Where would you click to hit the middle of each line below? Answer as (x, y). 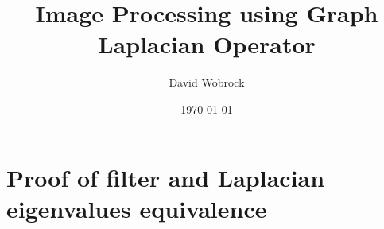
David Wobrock (207, 82)
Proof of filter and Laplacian (166, 177)
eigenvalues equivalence (137, 208)
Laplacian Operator (207, 44)
